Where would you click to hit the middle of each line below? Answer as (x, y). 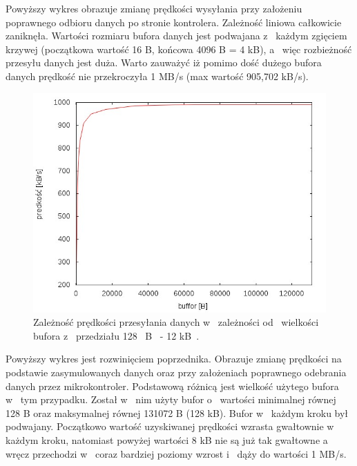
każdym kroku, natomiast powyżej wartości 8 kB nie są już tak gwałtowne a (167, 439)
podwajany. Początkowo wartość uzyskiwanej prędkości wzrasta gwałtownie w (170, 426)
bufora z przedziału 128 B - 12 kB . (116, 335)
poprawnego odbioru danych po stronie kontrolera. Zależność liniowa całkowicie (174, 22)
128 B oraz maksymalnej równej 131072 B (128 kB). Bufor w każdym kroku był (177, 412)
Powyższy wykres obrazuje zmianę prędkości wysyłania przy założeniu (154, 8)
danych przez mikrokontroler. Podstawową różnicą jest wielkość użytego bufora (172, 386)
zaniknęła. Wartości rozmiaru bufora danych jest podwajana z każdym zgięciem (176, 36)
